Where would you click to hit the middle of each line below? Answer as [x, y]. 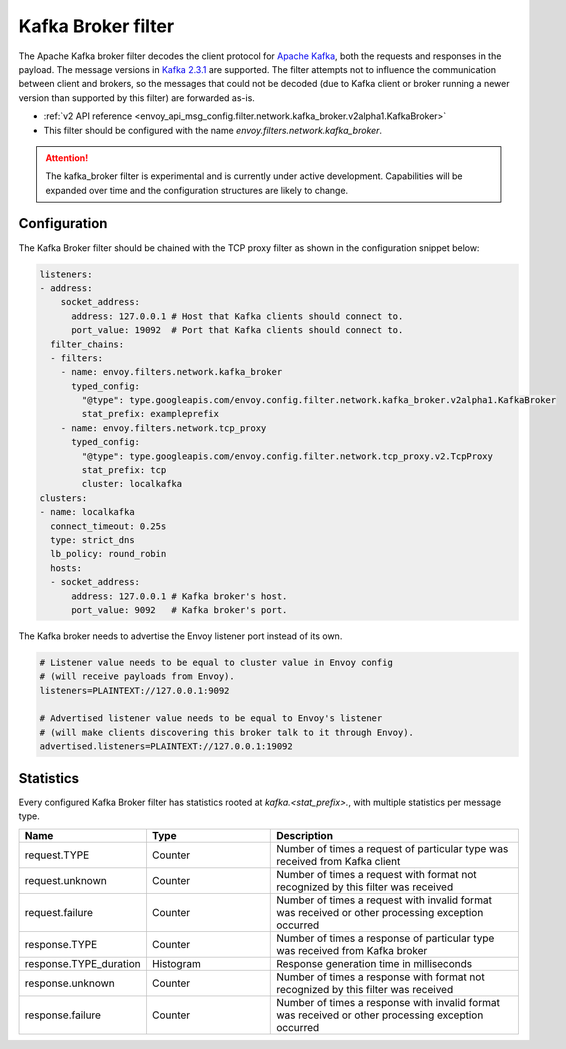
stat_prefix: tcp [124, 470]
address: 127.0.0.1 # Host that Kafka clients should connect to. [237, 316]
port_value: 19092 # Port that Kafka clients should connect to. [237, 330]
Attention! [67, 157]
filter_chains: [87, 344]
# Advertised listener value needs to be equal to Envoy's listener [211, 718]
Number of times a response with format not [380, 977]
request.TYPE [57, 855]
